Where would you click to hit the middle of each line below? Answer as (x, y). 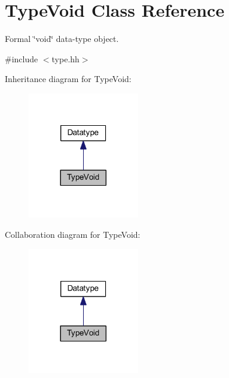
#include (22, 58)
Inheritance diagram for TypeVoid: (68, 79)
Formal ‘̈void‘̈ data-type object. (62, 39)
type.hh (65, 58)
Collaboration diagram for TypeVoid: (73, 235)
